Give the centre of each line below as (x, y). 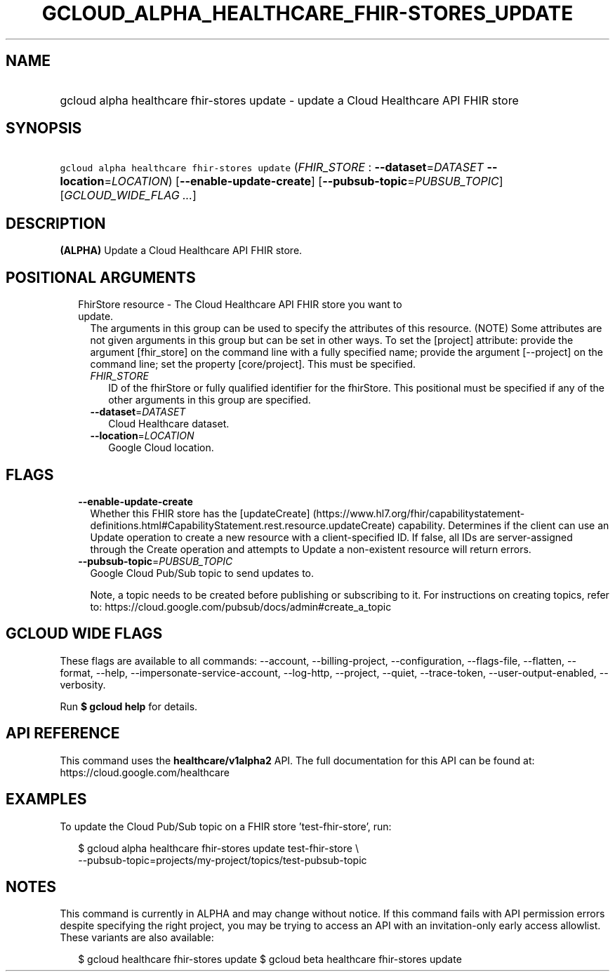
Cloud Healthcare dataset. (169, 424)
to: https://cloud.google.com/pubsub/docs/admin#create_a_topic (241, 606)
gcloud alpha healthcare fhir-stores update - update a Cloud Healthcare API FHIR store (289, 100)
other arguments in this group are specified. (210, 400)
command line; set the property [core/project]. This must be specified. (253, 364)
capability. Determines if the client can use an (503, 525)
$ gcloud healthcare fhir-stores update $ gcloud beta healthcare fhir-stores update (270, 959)
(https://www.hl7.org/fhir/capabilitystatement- (419, 513)
